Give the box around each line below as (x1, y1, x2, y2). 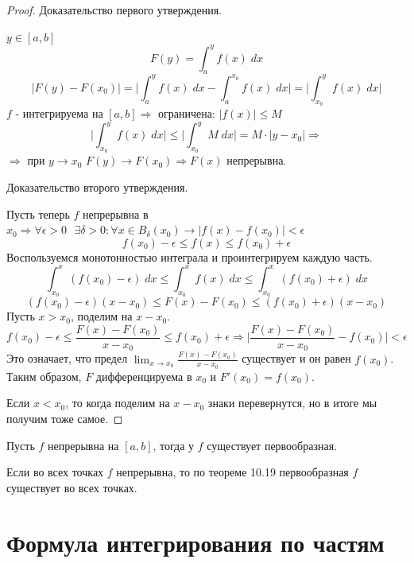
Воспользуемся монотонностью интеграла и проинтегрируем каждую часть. (6, 248, 373, 265)
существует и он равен (242, 350, 351, 367)
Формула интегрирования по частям (6, 526, 385, 558)
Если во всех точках (6, 464, 104, 480)
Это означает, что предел (6, 350, 128, 367)
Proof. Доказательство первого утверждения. (6, 2, 222, 17)
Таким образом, (6, 367, 82, 384)
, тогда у (153, 437, 195, 453)
